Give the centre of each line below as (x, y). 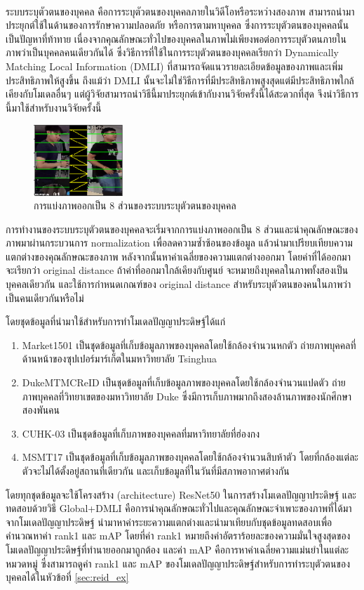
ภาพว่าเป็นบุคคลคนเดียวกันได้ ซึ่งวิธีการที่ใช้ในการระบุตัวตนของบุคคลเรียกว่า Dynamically (172, 52)
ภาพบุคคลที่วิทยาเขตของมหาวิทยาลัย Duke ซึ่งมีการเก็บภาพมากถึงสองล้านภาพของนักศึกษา (187, 396)
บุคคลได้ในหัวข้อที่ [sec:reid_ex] (67, 577)
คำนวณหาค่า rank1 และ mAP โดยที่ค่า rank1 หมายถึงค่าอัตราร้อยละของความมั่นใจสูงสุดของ (178, 536)
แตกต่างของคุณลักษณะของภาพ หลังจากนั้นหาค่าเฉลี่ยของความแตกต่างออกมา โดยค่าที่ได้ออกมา (178, 256)
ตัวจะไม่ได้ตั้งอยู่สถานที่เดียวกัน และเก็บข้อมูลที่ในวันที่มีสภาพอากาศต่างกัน (156, 471)
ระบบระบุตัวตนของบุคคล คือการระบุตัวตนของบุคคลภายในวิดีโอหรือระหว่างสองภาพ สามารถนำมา (180, 11)
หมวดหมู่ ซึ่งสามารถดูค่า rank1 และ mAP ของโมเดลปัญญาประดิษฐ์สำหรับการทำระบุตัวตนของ (178, 563)
